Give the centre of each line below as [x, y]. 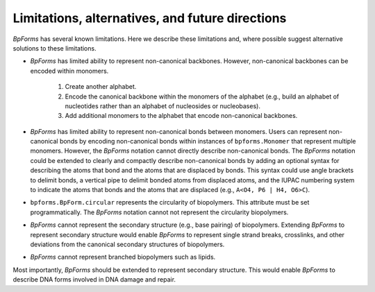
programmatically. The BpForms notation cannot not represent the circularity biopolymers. [159, 212]
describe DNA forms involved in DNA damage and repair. [94, 280]
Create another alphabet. [101, 87]
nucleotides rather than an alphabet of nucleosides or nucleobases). [162, 106]
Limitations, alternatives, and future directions [150, 18]
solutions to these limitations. [55, 48]
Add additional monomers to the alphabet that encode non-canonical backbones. [181, 116]
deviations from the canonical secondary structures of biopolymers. [127, 244]
